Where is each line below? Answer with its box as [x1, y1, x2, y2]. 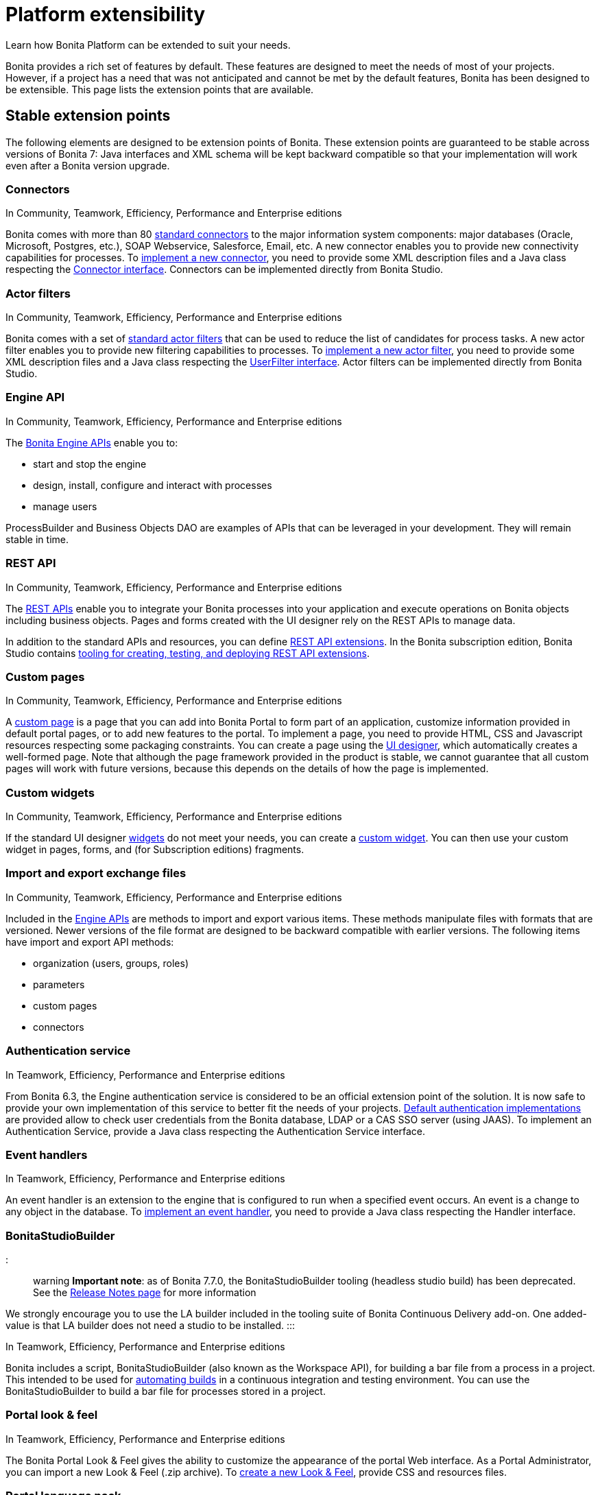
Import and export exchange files [5, 866, 187, 881]
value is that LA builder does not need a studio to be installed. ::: [5, 1319, 296, 1332]
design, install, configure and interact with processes [33, 479, 272, 491]
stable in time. [5, 533, 69, 545]
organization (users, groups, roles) [33, 957, 189, 969]
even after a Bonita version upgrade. [5, 159, 170, 171]
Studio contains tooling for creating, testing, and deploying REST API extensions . [5, 647, 370, 659]
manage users [33, 500, 97, 512]
